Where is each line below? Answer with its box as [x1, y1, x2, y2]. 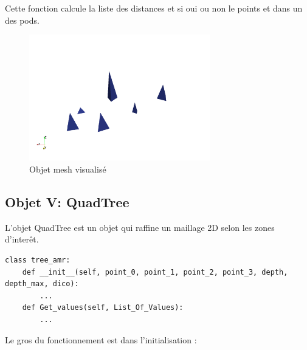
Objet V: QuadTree [5, 193, 129, 211]
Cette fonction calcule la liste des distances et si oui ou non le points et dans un [5, 2, 303, 14]
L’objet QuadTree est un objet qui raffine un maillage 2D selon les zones [5, 221, 275, 233]
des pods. [5, 13, 40, 26]
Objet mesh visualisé [29, 163, 106, 176]
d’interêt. [5, 233, 39, 245]
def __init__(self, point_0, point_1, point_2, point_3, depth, [22, 267, 288, 276]
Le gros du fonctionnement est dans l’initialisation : [5, 333, 197, 346]
